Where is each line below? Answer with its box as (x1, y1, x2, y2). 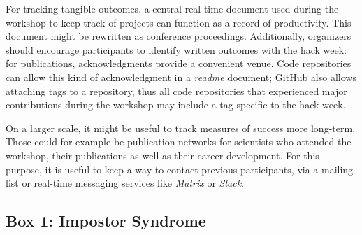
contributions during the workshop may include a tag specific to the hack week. (6, 97, 346, 112)
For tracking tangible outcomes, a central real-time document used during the (6, 1, 339, 15)
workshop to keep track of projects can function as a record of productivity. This (6, 15, 352, 29)
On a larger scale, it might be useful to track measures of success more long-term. (6, 120, 356, 135)
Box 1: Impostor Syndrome (6, 210, 206, 232)
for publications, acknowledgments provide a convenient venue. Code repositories (6, 56, 352, 71)
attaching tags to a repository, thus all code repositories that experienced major (6, 83, 347, 98)
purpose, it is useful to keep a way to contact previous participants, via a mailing (6, 162, 354, 176)
